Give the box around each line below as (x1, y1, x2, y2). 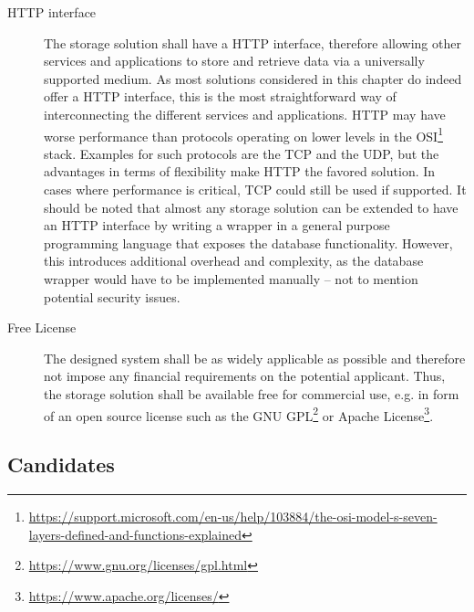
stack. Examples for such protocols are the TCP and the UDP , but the (44, 143, 439, 163)
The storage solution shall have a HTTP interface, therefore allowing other (44, 33, 461, 52)
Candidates (7, 450, 115, 479)
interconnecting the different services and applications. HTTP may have (44, 104, 446, 123)
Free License (7, 318, 77, 337)
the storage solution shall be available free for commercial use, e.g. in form (44, 384, 459, 403)
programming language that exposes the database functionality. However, (44, 233, 453, 252)
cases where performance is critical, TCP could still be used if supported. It (44, 180, 467, 198)
